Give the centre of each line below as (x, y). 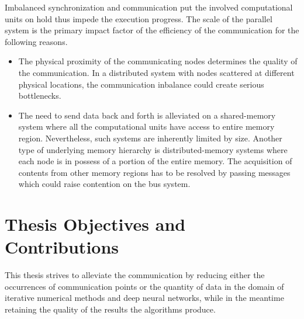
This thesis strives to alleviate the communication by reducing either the (135, 275)
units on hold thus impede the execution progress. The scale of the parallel (139, 18)
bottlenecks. (40, 96)
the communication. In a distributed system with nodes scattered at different (156, 72)
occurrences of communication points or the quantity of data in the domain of (144, 286)
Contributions (62, 247)
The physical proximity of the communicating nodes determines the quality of (158, 61)
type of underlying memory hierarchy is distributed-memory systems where (153, 149)
